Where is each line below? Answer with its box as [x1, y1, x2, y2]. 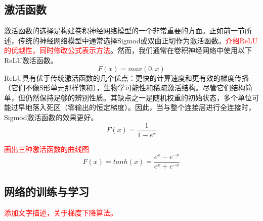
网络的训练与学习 [4, 183, 89, 199]
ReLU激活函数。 [4, 54, 58, 65]
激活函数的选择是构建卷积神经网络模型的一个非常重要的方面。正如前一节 [4, 25, 245, 36]
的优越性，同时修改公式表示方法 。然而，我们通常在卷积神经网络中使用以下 [4, 45, 252, 56]
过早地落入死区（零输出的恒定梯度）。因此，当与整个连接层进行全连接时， [11, 102, 255, 113]
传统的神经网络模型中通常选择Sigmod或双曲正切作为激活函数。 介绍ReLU [18, 35, 258, 45]
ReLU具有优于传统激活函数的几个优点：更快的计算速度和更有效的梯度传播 [4, 72, 249, 83]
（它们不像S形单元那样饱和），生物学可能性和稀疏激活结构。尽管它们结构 [4, 82, 245, 93]
